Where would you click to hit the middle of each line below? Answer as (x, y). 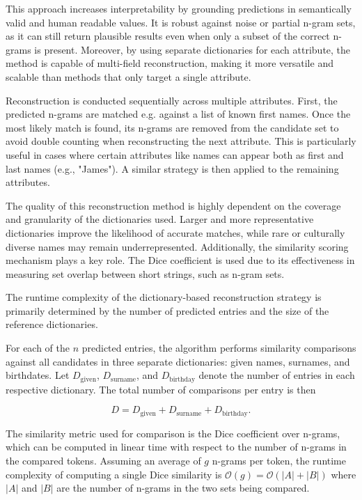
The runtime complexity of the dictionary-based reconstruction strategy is (164, 297)
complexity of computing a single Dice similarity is (114, 474)
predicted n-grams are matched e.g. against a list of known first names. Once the (178, 114)
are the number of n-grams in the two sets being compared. (183, 488)
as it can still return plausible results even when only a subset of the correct (168, 36)
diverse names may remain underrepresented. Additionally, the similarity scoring (177, 246)
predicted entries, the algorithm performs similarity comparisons (219, 348)
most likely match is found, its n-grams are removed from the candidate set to (172, 127)
